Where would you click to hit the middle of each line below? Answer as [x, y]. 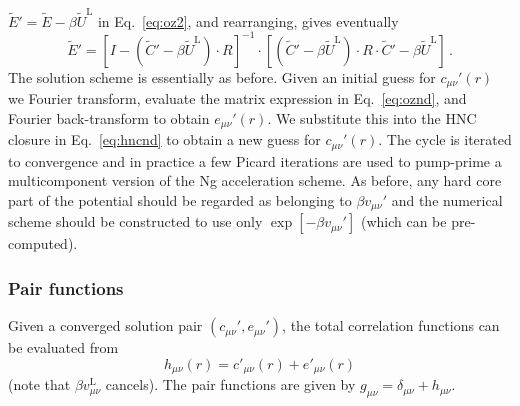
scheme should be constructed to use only [135, 221]
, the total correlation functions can [391, 325]
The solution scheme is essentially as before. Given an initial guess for [222, 76]
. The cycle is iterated [445, 139]
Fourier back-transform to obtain [109, 117]
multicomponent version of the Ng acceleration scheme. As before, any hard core [255, 180]
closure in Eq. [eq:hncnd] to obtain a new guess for [164, 139]
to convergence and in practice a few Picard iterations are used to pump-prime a [255, 160]
